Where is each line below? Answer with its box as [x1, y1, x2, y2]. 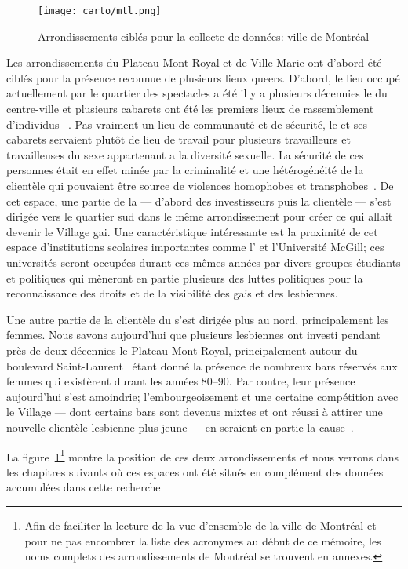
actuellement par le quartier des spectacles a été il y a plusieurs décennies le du [6, 85, 388, 101]
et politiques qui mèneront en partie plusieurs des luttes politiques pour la [6, 269, 363, 286]
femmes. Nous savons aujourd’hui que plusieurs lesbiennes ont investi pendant [6, 326, 381, 343]
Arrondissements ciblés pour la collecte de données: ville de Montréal [38, 27, 370, 44]
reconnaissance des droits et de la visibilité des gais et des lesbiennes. [6, 285, 338, 301]
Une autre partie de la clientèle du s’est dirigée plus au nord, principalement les [6, 311, 389, 327]
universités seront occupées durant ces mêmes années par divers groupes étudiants [6, 253, 401, 270]
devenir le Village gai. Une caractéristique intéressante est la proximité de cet [6, 223, 378, 239]
